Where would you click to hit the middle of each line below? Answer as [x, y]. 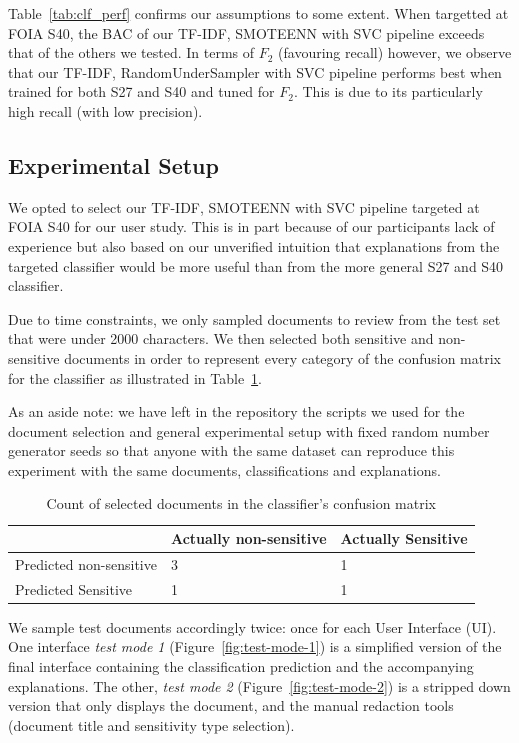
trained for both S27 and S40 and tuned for [141, 91]
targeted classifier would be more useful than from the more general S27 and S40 [256, 265]
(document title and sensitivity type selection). [151, 724]
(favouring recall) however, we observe [395, 52]
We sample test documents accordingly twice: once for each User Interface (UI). [252, 626]
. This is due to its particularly [388, 91]
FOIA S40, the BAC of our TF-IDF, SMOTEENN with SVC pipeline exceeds [246, 32]
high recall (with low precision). [105, 110]
